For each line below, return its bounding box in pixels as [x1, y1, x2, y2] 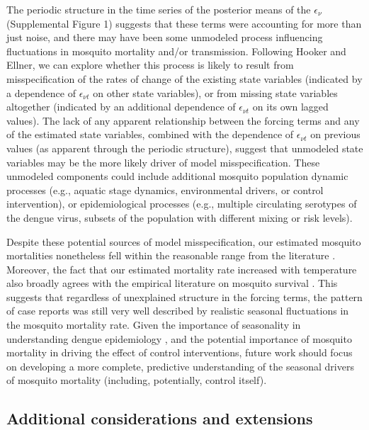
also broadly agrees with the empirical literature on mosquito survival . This [6, 276, 338, 290]
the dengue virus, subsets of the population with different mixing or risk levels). [6, 210, 353, 225]
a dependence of [6, 85, 76, 100]
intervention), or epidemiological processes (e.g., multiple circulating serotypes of [6, 196, 357, 211]
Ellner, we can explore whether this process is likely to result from [6, 57, 294, 72]
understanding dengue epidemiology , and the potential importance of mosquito [6, 331, 352, 346]
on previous [310, 127, 361, 142]
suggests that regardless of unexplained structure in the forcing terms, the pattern [6, 289, 363, 304]
